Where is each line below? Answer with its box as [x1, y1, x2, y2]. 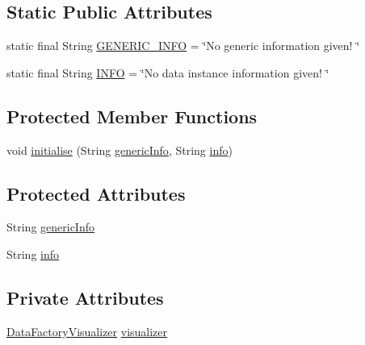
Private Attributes [6, 285, 164, 310]
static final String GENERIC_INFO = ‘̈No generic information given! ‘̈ [6, 37, 360, 54]
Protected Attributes [6, 181, 186, 206]
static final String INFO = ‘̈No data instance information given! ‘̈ [6, 64, 329, 81]
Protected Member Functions [6, 103, 258, 128]
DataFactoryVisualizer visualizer [6, 322, 168, 339]
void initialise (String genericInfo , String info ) [6, 141, 233, 158]
